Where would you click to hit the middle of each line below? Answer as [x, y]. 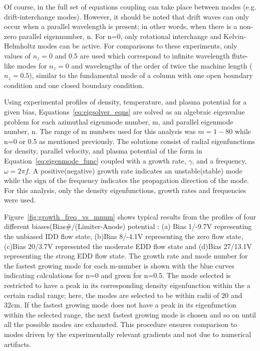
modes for [32, 65]
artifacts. [18, 344]
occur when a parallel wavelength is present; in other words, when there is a [121, 26]
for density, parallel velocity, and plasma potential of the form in [103, 151]
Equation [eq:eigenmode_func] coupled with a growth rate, [95, 160]
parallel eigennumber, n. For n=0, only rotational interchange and [120, 36]
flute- [240, 55]
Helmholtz [20, 46]
